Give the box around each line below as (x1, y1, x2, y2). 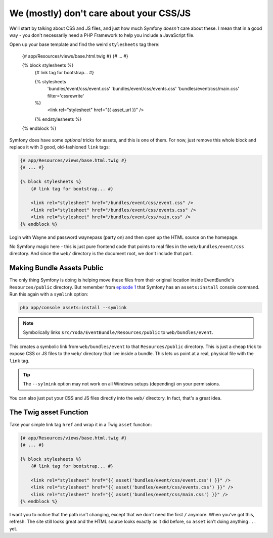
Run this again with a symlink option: (9, 291, 88, 297)
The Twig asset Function (9, 408, 88, 417)
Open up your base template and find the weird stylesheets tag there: (9, 41, 160, 47)
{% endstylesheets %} (34, 116, 82, 122)
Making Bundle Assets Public (9, 264, 104, 272)
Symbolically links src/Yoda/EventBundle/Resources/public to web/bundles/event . (23, 329, 213, 335)
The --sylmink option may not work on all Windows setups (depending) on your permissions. (23, 381, 220, 387)
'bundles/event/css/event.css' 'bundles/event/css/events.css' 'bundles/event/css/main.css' (47, 86, 240, 92)
